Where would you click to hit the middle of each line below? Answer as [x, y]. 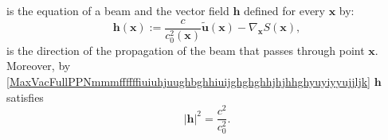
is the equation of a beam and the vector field [118, 10]
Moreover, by [39, 66]
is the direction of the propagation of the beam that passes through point [186, 50]
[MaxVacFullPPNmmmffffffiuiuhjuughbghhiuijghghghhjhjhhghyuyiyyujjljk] [188, 81]
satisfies [25, 97]
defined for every [284, 10]
